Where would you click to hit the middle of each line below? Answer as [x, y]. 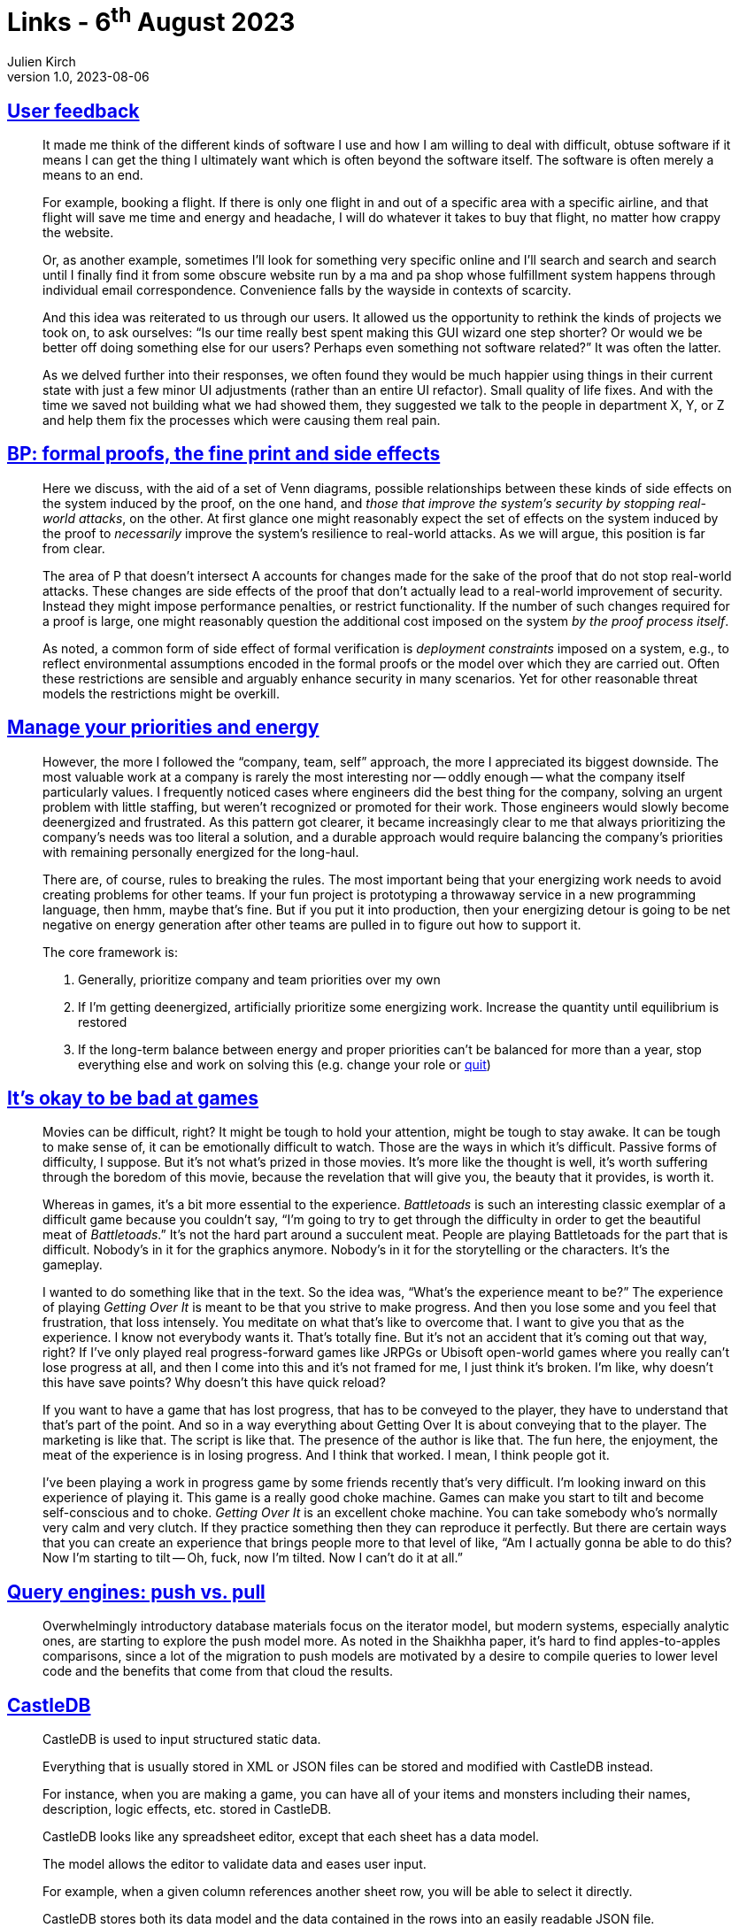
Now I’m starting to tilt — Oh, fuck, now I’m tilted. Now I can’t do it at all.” [253, 1558]
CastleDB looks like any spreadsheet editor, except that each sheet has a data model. [291, 1837]
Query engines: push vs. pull [136, 1592]
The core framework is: [110, 952]
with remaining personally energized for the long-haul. [201, 852]
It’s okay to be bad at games [133, 1099]
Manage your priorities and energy [163, 728]
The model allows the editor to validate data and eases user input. [235, 1864]
